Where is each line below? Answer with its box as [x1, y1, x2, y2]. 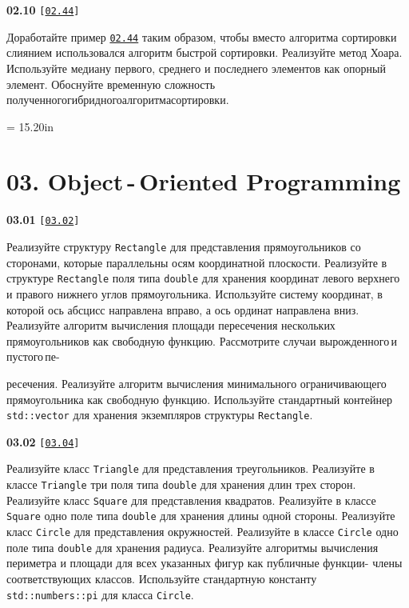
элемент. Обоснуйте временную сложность [6, 75, 216, 92]
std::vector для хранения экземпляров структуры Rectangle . [6, 406, 313, 423]
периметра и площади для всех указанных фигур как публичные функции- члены [6, 554, 403, 571]
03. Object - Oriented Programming [6, 165, 401, 198]
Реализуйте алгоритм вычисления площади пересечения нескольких [6, 317, 336, 334]
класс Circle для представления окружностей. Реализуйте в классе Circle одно [6, 523, 399, 540]
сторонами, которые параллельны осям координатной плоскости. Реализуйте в [6, 254, 387, 270]
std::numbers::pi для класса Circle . [6, 586, 194, 602]
